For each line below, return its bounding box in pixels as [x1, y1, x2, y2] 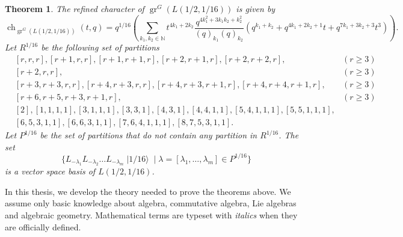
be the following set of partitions [41, 41, 159, 54]
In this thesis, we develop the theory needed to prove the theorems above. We [5, 185, 291, 197]
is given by [236, 2, 275, 14]
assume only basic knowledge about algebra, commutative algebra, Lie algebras [5, 197, 297, 209]
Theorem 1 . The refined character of [5, 2, 144, 14]
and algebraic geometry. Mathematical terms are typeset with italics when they [5, 208, 298, 221]
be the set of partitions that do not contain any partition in [40, 129, 257, 141]
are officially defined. [5, 220, 81, 233]
